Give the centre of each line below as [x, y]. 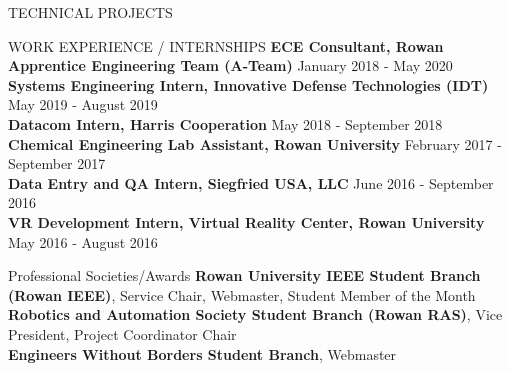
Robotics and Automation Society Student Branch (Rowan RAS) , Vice [255, 314]
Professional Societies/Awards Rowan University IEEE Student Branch [244, 275]
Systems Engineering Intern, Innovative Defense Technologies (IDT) [248, 84]
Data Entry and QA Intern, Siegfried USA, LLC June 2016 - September [251, 182]
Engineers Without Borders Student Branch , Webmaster [202, 353]
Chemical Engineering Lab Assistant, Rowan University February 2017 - [255, 143]
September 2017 [57, 163]
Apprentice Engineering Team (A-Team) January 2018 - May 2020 [230, 65]
